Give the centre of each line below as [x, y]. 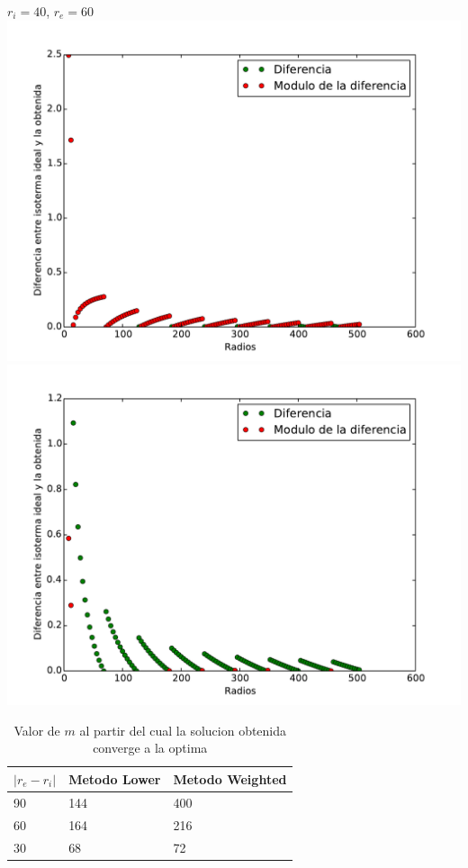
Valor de [37, 730]
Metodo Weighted [230, 778]
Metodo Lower [115, 778]
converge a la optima [150, 748]
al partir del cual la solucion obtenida [183, 730]
